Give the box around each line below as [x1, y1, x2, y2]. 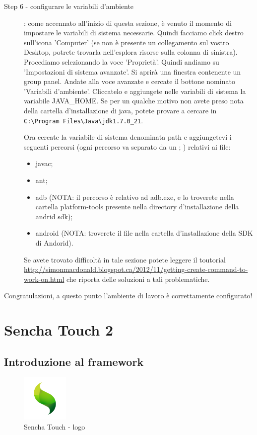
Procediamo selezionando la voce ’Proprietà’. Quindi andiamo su [24, 56, 219, 67]
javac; [35, 158, 53, 169]
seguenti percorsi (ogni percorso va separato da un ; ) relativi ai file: [24, 141, 231, 152]
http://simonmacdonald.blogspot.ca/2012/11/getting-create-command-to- [24, 264, 248, 274]
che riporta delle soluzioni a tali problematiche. [66, 273, 210, 284]
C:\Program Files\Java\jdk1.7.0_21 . [24, 115, 143, 125]
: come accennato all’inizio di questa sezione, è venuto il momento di [24, 17, 232, 28]
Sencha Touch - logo [24, 421, 85, 432]
